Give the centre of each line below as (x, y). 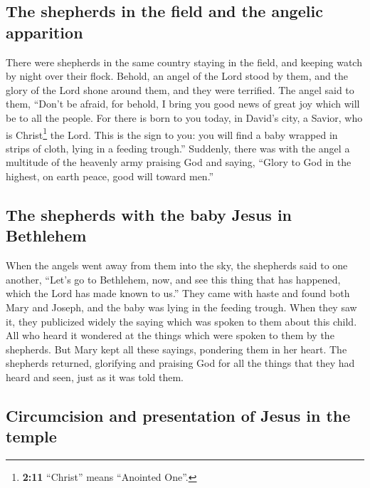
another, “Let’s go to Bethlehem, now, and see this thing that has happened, (173, 279)
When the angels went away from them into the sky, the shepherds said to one (177, 265)
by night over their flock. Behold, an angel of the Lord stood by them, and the (177, 76)
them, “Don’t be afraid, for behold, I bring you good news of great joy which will (183, 104)
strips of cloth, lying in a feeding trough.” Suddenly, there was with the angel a (178, 148)
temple (31, 436)
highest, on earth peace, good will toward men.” (110, 176)
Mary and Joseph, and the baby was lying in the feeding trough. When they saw (181, 307)
